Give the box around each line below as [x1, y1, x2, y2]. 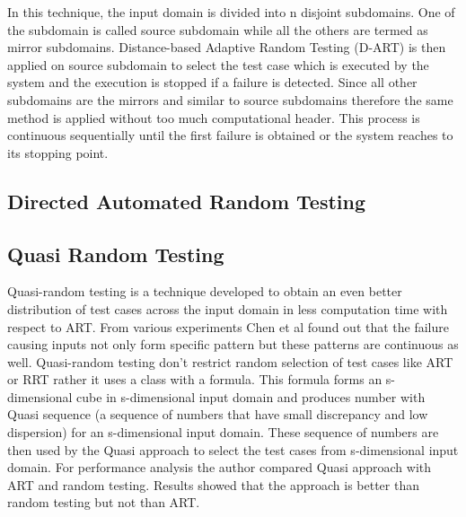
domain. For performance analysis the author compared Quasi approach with [7, 458, 432, 477]
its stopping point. [7, 143, 109, 162]
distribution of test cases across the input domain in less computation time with [7, 299, 448, 318]
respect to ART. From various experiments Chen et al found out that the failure [7, 317, 449, 336]
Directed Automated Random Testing [7, 187, 366, 215]
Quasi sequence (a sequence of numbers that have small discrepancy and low [7, 405, 428, 424]
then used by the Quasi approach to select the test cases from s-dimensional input [7, 440, 459, 459]
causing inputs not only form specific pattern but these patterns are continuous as [7, 335, 459, 354]
